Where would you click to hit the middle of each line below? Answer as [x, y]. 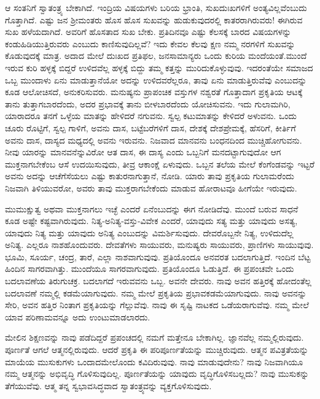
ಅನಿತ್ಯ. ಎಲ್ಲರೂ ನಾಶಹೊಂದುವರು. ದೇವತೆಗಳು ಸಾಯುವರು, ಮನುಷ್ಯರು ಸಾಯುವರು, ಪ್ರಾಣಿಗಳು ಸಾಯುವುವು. [159, 245]
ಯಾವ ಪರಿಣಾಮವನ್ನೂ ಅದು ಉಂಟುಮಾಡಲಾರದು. [78, 316]
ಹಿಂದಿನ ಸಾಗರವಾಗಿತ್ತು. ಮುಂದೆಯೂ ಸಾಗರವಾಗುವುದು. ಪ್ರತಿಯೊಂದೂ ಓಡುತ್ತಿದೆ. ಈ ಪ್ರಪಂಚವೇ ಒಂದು [150, 269]
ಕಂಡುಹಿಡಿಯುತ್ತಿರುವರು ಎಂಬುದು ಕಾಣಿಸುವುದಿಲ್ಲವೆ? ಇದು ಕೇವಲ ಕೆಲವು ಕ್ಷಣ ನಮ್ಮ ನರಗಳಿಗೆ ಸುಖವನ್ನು [150, 43]
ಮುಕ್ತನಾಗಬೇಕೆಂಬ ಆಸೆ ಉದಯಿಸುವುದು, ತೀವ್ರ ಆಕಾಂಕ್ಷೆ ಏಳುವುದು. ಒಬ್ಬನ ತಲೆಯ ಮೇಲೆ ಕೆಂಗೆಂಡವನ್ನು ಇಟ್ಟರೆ [160, 164]
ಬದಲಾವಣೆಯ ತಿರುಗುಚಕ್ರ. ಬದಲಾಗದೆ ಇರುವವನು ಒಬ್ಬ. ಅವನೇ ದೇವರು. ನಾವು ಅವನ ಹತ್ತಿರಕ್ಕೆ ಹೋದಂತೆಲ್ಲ [158, 281]
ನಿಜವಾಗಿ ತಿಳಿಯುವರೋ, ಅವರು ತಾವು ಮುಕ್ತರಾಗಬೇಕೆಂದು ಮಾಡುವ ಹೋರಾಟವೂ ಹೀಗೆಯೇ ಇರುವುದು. [151, 188]
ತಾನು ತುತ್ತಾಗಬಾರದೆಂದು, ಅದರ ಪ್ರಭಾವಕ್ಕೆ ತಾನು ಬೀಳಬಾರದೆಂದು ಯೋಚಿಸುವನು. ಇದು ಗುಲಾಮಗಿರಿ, [148, 103]
